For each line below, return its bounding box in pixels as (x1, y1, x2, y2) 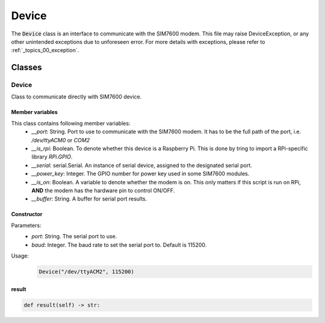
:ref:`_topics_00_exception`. (11, 47, 79, 54)
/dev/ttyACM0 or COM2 (31, 136, 90, 143)
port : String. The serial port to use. (31, 233, 117, 240)
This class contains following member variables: (11, 119, 131, 127)
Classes (11, 62, 42, 73)
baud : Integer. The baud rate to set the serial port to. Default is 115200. (31, 241, 207, 249)
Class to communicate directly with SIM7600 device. (11, 93, 142, 100)
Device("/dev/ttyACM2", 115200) (39, 268, 135, 275)
